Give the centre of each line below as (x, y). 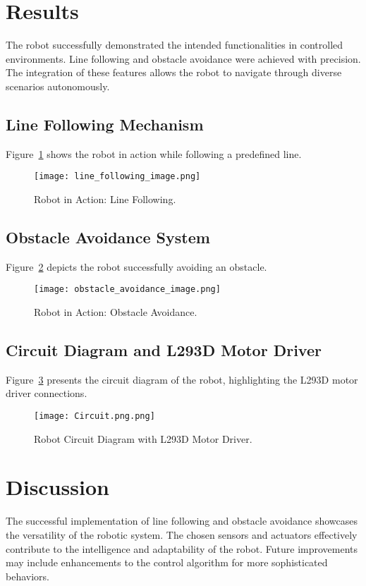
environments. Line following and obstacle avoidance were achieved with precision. (183, 58)
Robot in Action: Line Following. (105, 199)
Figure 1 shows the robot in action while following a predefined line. (154, 153)
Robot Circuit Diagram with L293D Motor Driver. (143, 438)
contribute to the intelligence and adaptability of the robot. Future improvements (182, 548)
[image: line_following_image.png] (117, 177)
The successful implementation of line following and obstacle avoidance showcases (182, 521)
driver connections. (47, 393)
